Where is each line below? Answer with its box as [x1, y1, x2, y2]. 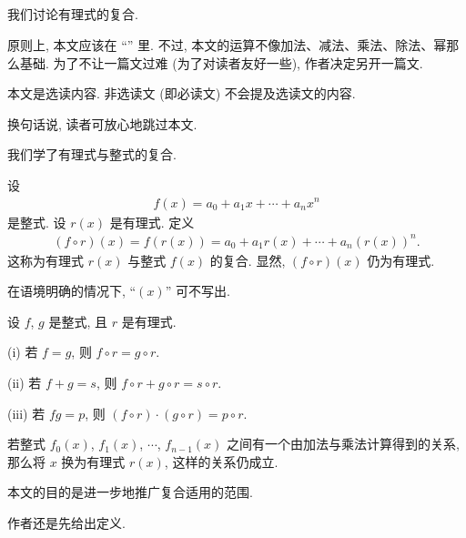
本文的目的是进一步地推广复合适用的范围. [7, 482, 253, 502]
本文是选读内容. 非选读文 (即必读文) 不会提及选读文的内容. [7, 84, 356, 103]
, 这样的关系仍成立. [164, 452, 279, 471]
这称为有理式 [7, 250, 84, 269]
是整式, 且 [48, 311, 108, 330]
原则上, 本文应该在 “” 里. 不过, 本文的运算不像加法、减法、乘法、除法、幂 [7, 35, 447, 54]
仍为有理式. [367, 250, 435, 269]
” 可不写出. [165, 281, 230, 300]
